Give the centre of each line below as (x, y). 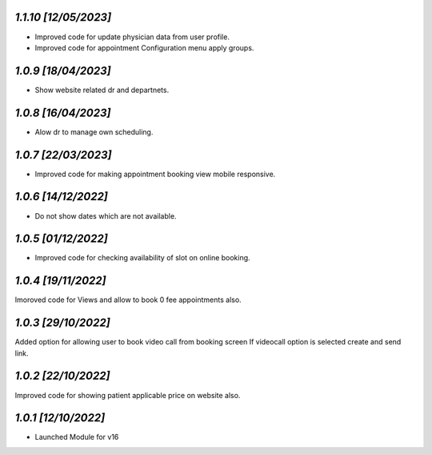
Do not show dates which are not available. (106, 215)
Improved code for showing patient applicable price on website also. (128, 395)
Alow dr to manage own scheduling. (94, 131)
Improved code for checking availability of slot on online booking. (143, 258)
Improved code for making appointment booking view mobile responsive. (155, 174)
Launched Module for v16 (77, 437)
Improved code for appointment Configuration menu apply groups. (144, 47)
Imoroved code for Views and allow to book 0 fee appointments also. (128, 300)
